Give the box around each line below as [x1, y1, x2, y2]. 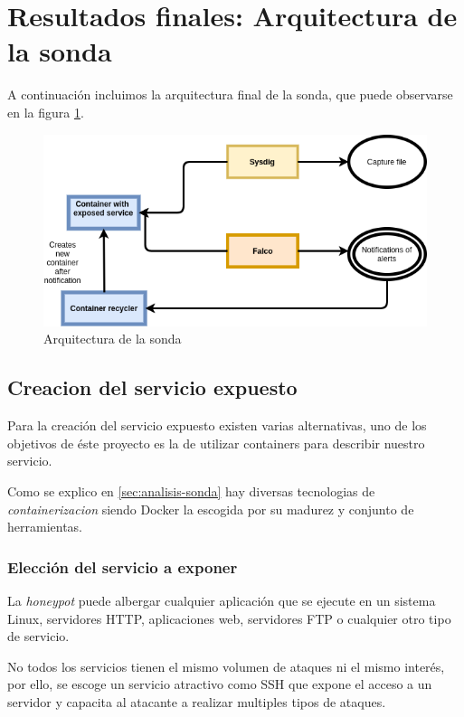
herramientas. [7, 517, 82, 536]
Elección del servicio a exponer [7, 555, 238, 578]
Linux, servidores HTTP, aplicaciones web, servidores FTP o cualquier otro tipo [7, 609, 451, 627]
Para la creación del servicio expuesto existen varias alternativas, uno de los [7, 416, 427, 435]
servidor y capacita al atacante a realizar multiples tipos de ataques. [7, 692, 386, 711]
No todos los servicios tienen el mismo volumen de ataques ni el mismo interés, [7, 656, 445, 675]
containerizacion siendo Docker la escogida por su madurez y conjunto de [7, 499, 414, 518]
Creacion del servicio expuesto [7, 373, 298, 401]
